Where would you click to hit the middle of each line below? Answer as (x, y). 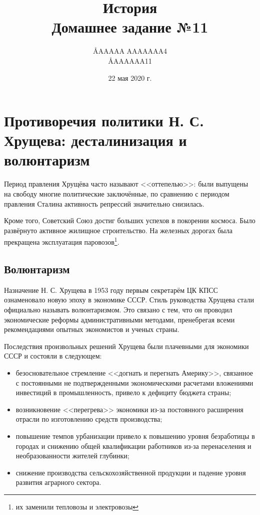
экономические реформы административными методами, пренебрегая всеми (119, 319)
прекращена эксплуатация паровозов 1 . (62, 241)
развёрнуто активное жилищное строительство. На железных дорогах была (118, 230)
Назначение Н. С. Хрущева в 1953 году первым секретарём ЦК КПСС (111, 290)
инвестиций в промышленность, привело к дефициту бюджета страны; (123, 392)
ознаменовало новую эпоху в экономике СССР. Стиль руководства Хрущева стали (129, 300)
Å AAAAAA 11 (130, 60)
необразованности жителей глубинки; (72, 456)
